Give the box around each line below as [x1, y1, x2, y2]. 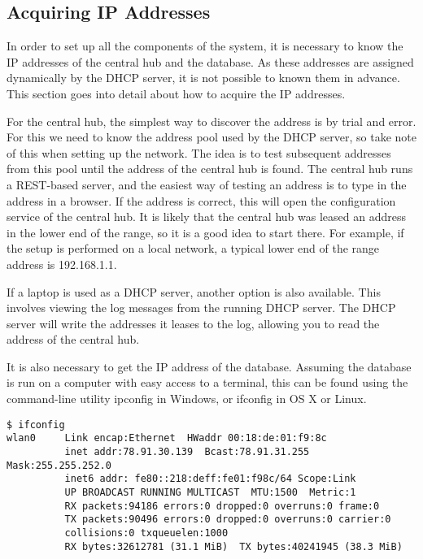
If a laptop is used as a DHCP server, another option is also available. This [7, 283, 381, 300]
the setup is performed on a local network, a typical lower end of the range [7, 240, 380, 257]
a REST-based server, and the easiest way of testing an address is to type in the [7, 175, 407, 193]
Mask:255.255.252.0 [7, 459, 111, 471]
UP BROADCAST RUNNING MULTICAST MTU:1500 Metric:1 [64, 486, 356, 498]
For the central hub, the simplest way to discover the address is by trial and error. [7, 112, 416, 129]
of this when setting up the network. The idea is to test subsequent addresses [7, 144, 391, 161]
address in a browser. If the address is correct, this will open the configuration [7, 192, 396, 209]
